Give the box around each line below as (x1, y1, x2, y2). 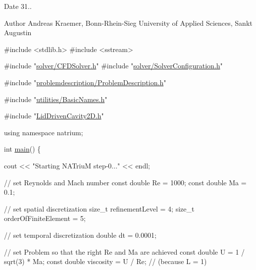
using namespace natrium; (4, 127, 83, 137)
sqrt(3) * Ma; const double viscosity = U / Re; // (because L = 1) (4, 256, 207, 267)
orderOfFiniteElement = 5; (4, 213, 86, 223)
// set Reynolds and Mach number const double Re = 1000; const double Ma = (4, 177, 247, 187)
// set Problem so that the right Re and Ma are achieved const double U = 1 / (4, 246, 245, 257)
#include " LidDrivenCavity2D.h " (4, 110, 104, 121)
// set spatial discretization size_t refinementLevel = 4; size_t (4, 203, 195, 214)
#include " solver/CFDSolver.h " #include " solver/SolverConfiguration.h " (4, 60, 223, 71)
